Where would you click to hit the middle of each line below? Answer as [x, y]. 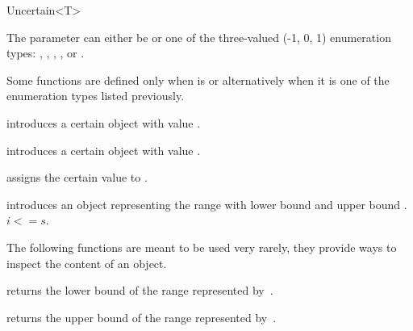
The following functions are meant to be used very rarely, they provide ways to [202, 247]
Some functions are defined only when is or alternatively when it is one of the [198, 80]
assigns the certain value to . [77, 177]
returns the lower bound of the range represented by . [140, 290]
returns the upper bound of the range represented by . [142, 317]
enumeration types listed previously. [96, 96]
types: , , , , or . [46, 53]
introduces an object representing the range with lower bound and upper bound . [207, 204]
